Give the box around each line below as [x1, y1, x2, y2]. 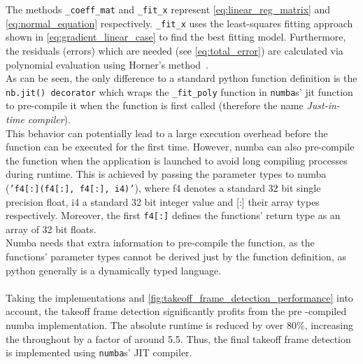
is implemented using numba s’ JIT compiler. [6, 345, 192, 360]
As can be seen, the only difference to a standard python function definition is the [6, 71, 357, 85]
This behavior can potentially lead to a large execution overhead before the [6, 125, 328, 140]
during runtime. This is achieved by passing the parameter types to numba [6, 167, 327, 181]
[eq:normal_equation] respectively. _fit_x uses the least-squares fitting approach [6, 15, 353, 30]
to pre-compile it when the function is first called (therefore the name [6, 98, 304, 113]
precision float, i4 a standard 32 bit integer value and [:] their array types [6, 194, 320, 209]
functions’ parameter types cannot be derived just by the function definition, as [6, 249, 346, 263]
